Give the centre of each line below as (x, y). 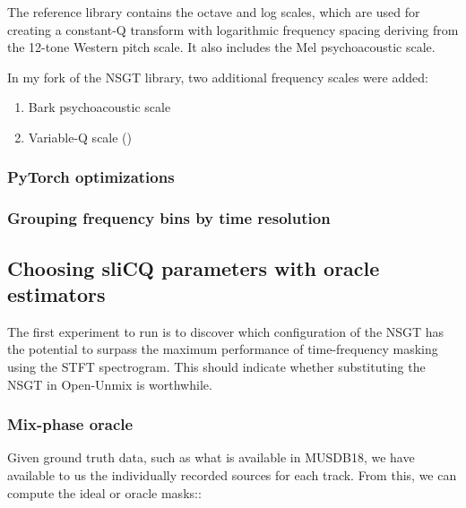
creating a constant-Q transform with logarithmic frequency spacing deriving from (233, 29)
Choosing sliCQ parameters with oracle (194, 267)
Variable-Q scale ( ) (80, 137)
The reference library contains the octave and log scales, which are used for (214, 12)
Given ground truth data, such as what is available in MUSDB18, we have (211, 457)
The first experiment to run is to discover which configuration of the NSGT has (226, 331)
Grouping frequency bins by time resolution (169, 218)
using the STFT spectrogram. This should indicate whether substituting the (216, 367)
